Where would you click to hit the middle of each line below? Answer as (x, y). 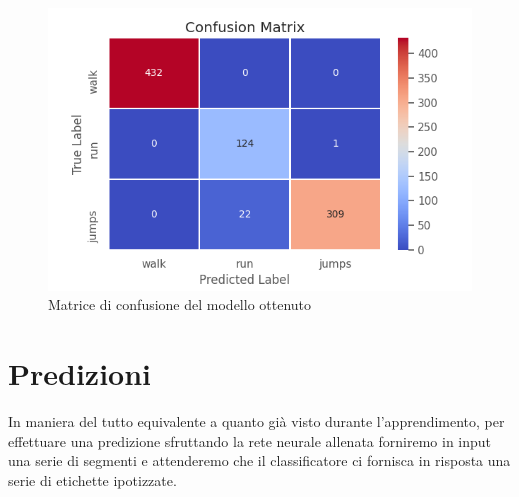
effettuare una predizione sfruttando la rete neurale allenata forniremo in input (250, 440)
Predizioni (80, 373)
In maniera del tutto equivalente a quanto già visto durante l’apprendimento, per (256, 420)
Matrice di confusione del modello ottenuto (180, 304)
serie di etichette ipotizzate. (92, 479)
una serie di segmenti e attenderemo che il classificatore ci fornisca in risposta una (259, 460)
